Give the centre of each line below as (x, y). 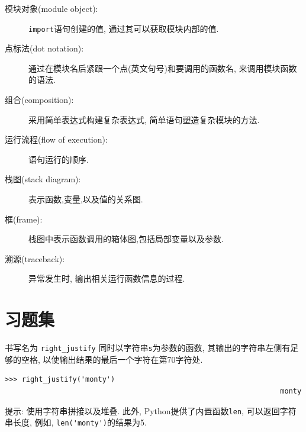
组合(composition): (39, 100)
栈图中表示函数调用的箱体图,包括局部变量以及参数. (126, 239)
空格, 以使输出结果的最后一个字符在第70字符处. (112, 359)
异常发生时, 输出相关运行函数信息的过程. (107, 278)
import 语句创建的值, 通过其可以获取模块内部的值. (124, 28)
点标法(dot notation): (44, 48)
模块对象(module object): (51, 8)
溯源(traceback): (35, 258)
